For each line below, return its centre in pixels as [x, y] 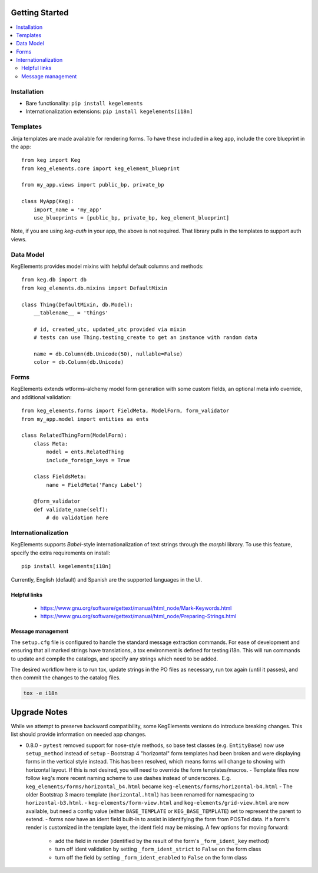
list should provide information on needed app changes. [79, 734]
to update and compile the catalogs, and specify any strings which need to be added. [115, 659]
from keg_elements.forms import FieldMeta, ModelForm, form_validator [125, 411]
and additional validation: [41, 397]
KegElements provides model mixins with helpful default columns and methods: [107, 266]
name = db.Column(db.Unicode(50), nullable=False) [108, 354]
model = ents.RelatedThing [85, 452]
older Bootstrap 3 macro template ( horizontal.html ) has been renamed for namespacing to [140, 794]
